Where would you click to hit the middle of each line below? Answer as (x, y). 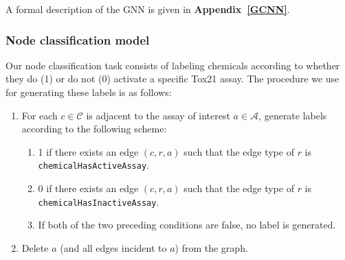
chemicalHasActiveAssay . (93, 165)
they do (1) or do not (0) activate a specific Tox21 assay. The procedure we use (172, 79)
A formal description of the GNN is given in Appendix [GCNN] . (148, 9)
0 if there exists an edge (88, 188)
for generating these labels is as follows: (89, 92)
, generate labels (293, 115)
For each (40, 115)
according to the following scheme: (94, 129)
